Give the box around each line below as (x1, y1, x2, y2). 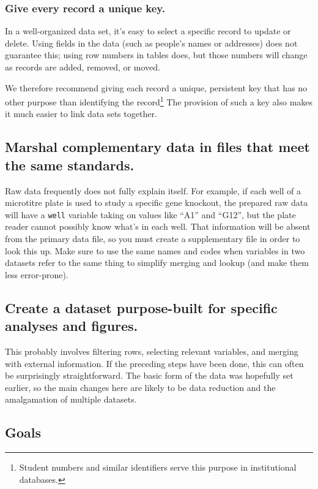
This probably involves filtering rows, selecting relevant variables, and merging (5, 345, 298, 358)
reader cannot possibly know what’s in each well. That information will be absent (5, 220, 311, 233)
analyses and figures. (5, 316, 138, 335)
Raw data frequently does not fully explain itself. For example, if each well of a (5, 184, 301, 197)
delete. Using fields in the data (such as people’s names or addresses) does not (5, 36, 298, 49)
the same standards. (5, 155, 135, 174)
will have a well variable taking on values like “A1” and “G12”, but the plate (5, 208, 296, 221)
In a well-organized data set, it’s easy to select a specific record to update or (5, 25, 291, 37)
